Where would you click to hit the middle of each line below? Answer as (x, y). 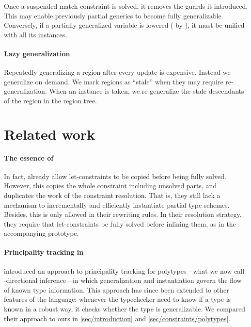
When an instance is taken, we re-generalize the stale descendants (147, 91)
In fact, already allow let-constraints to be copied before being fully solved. (115, 176)
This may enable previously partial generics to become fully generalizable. (114, 15)
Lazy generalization (37, 53)
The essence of (29, 157)
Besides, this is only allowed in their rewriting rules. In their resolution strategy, (123, 214)
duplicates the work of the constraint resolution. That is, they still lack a (112, 195)
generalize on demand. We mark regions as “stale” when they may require (114, 81)
